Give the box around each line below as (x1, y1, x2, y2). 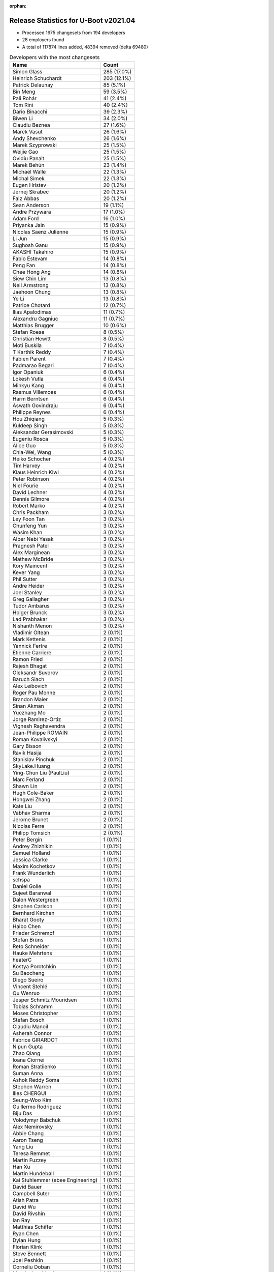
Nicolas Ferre (12, 823, 45, 830)
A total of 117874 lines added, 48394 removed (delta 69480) (22, 44, 148, 50)
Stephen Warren (12, 1083, 52, 1090)
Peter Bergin (12, 836, 43, 843)
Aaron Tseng (12, 1137, 43, 1144)
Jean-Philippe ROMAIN (12, 729, 68, 736)
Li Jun (12, 235, 27, 242)
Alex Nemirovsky (12, 1123, 53, 1131)
